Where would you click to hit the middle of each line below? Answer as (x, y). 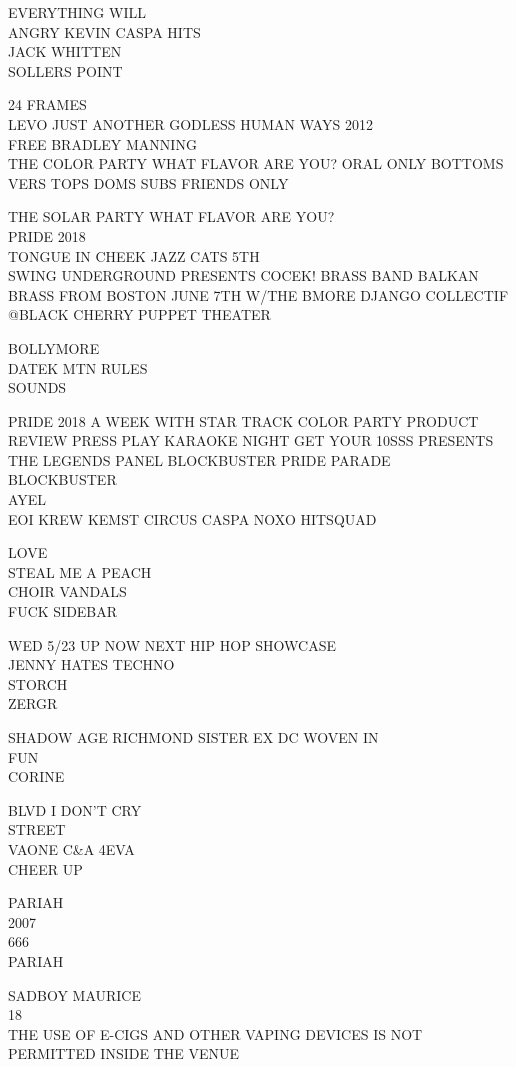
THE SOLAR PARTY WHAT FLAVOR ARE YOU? (171, 216)
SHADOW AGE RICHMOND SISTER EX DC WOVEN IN (193, 737)
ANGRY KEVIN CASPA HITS (104, 31)
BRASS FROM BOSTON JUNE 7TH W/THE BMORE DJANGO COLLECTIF (258, 294)
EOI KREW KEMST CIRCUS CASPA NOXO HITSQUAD (192, 518)
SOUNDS (37, 387)
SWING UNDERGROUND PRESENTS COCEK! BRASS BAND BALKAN (243, 275)
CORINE (36, 776)
